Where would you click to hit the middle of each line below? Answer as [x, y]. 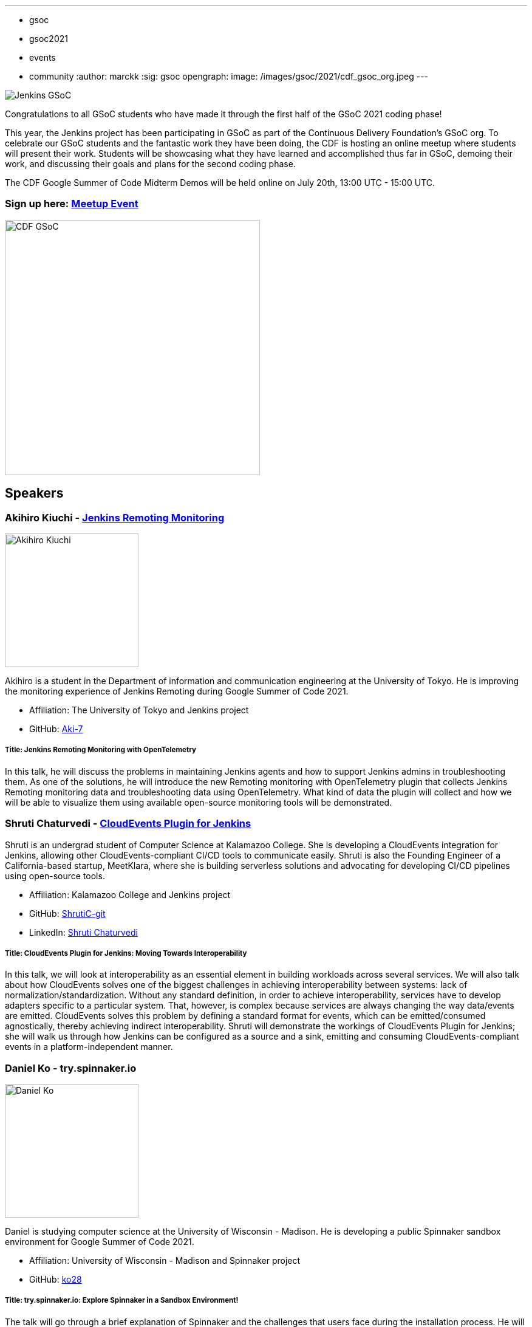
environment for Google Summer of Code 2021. [100, 1242]
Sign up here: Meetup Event [72, 204]
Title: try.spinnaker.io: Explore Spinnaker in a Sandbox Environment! [122, 1301]
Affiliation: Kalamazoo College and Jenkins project [130, 894]
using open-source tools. [55, 876]
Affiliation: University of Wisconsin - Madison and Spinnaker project [165, 1261]
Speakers [34, 493]
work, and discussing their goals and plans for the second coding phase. [150, 164]
